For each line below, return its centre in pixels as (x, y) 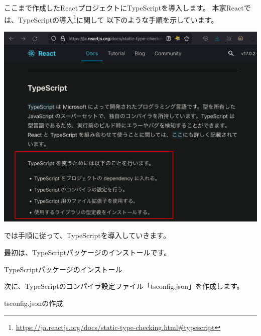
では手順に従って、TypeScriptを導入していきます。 (87, 235)
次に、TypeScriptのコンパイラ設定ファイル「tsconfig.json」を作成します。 (124, 286)
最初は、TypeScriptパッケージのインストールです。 (88, 252)
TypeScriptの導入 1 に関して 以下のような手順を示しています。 (118, 19)
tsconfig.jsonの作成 (34, 303)
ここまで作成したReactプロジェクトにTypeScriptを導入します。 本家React (124, 8)
